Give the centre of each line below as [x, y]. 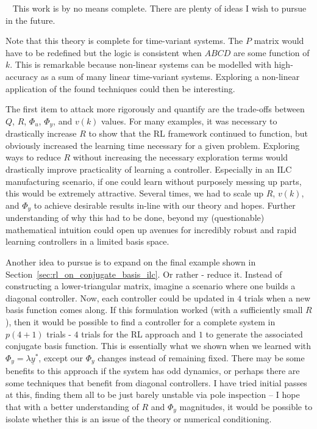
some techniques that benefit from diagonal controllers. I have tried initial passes [156, 382]
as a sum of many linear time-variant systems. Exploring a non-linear [170, 76]
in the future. [30, 20]
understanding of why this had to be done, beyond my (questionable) [135, 218]
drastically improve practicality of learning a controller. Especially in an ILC [149, 169]
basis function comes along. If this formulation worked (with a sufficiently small [154, 310]
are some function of [271, 52]
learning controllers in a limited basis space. [87, 241]
